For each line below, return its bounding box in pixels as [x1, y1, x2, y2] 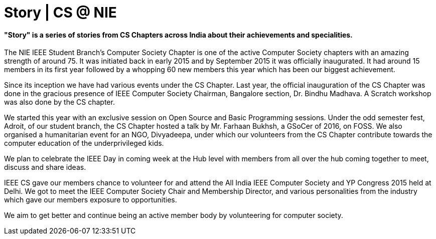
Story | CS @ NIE [4, 4, 117, 21]
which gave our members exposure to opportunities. [4, 195, 177, 204]
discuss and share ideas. [4, 163, 86, 172]
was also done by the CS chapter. [4, 98, 115, 107]
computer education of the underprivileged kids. [4, 139, 164, 148]
